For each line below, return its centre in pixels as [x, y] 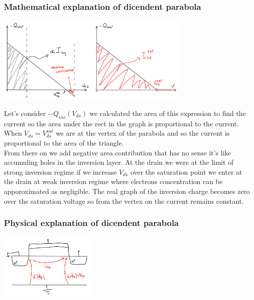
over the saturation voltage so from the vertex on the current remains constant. [124, 201]
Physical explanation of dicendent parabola [91, 223]
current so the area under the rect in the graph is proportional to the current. [122, 123]
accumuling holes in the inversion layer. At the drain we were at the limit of [119, 162]
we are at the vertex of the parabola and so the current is [143, 133]
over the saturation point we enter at [186, 171]
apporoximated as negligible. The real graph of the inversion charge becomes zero [127, 191]
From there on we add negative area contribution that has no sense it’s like [118, 152]
